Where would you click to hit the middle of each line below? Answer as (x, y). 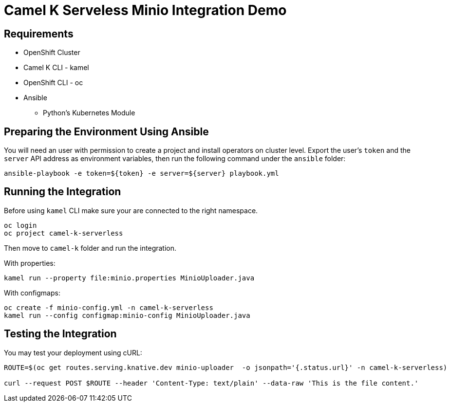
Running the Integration (63, 192)
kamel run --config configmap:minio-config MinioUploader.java (127, 315)
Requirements (39, 34)
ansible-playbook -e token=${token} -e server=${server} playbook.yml (141, 174)
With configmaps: (32, 293)
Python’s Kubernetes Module (89, 113)
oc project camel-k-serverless (64, 233)
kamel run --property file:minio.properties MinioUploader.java (129, 278)
